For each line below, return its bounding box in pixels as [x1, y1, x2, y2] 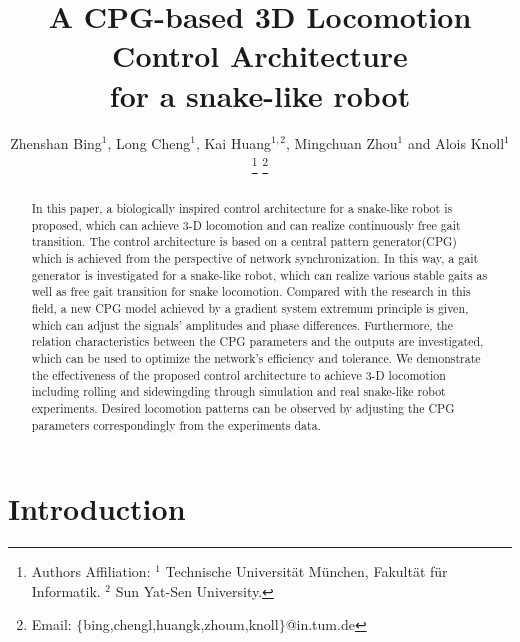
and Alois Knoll [407, 132, 505, 153]
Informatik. [31, 580, 101, 601]
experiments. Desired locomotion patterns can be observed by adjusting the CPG [31, 400, 455, 417]
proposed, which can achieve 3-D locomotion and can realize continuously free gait [31, 216, 461, 233]
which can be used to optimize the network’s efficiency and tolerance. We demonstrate [31, 350, 481, 367]
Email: [31, 614, 72, 635]
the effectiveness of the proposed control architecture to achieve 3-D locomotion [31, 366, 446, 383]
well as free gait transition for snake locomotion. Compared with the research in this [31, 283, 471, 300]
